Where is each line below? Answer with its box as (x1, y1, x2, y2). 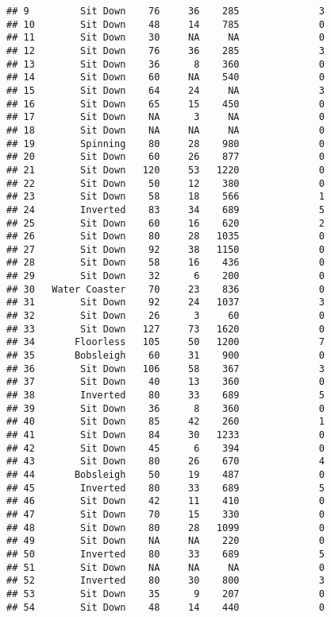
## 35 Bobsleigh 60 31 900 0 (6, 350, 325, 362)
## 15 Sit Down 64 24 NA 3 (6, 84, 325, 96)
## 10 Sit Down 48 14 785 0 (6, 18, 325, 30)
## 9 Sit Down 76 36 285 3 (6, 6, 325, 17)
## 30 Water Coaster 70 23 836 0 (6, 283, 325, 295)
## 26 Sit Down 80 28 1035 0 (6, 231, 325, 243)
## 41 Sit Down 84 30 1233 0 (6, 429, 325, 440)
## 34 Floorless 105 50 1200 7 (6, 336, 325, 348)
